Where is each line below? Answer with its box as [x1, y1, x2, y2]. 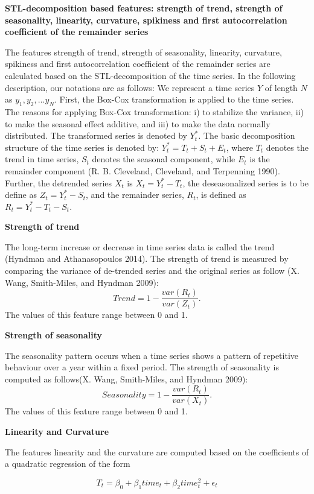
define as [5, 188, 37, 201]
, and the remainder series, [86, 188, 184, 201]
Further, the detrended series [5, 176, 112, 189]
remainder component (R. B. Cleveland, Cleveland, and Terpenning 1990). [5, 164, 280, 177]
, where [226, 141, 254, 153]
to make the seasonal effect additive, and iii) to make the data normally [5, 117, 271, 130]
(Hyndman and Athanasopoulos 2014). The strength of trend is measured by [5, 252, 289, 265]
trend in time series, [5, 153, 79, 165]
